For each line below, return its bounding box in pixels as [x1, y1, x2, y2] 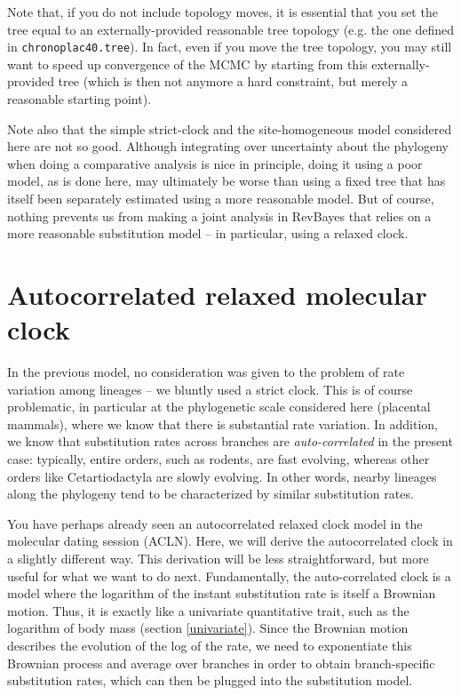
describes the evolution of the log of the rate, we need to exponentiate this [7, 636, 412, 654]
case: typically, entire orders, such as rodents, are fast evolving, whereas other [7, 450, 430, 468]
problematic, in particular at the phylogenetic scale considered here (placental [7, 397, 431, 416]
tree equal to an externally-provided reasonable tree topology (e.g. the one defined [7, 20, 455, 38]
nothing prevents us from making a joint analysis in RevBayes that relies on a [7, 206, 432, 225]
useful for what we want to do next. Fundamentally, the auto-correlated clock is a [7, 566, 451, 585]
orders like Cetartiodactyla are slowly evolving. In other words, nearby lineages [7, 467, 437, 485]
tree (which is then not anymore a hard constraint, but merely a [58, 72, 409, 91]
